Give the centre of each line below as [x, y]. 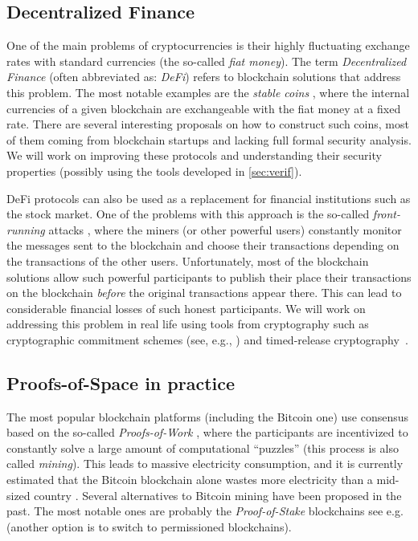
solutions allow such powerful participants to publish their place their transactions [209, 277]
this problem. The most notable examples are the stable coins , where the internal [208, 92]
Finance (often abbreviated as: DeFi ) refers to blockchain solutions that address [204, 77]
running [26, 229]
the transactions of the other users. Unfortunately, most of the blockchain [188, 260]
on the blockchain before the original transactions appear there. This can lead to [204, 293]
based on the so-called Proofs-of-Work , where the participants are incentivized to [207, 432]
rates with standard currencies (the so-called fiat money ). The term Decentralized [207, 61]
